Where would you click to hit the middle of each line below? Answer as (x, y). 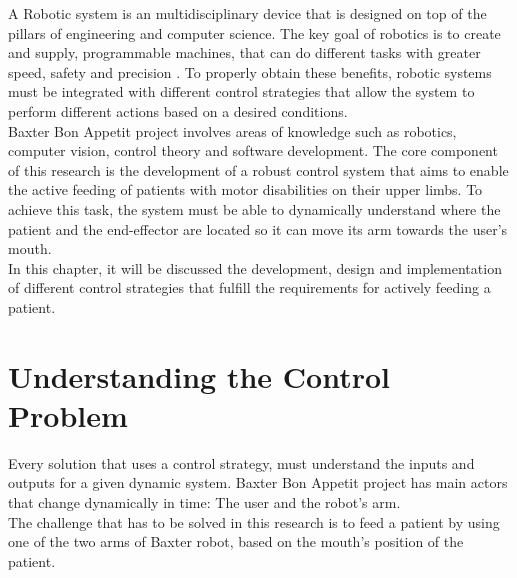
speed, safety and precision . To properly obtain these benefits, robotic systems (250, 71)
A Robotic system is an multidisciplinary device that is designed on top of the (247, 13)
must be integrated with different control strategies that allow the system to (241, 91)
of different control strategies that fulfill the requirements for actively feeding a (249, 287)
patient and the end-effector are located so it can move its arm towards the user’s (258, 228)
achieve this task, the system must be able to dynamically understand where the (254, 208)
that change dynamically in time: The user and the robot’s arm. (204, 502)
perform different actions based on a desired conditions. (178, 110)
